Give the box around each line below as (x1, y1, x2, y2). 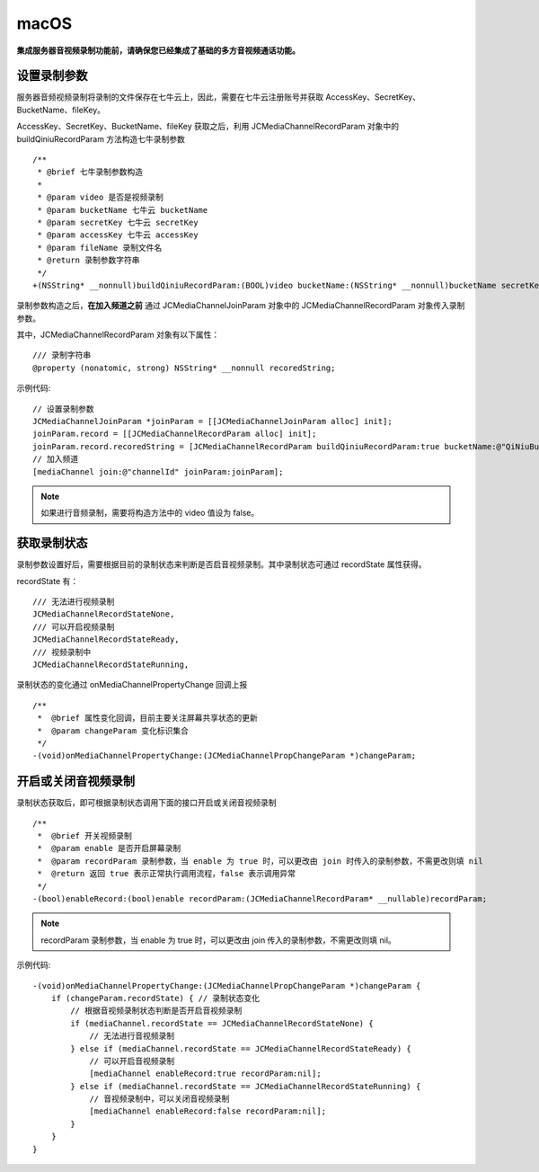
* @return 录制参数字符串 (37, 255, 140, 265)
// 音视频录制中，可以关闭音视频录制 (89, 1094, 230, 1105)
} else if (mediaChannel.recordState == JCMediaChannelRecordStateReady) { (70, 1043, 412, 1053)
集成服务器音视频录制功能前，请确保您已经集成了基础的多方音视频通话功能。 (16, 45, 300, 56)
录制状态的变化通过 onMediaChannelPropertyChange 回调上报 (16, 679, 248, 690)
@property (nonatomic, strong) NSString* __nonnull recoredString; (32, 362, 336, 373)
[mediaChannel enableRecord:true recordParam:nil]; (89, 1069, 323, 1079)
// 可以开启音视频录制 (89, 1056, 175, 1066)
